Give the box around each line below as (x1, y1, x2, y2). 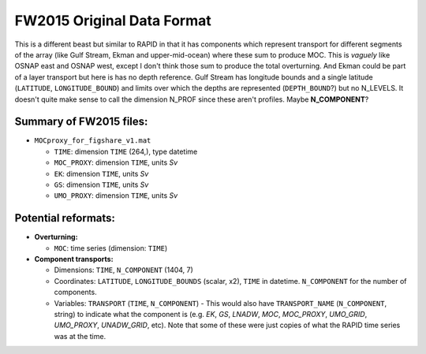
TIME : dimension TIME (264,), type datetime (54, 147, 198, 156)
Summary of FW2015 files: (14, 115, 148, 129)
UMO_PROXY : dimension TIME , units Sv (54, 191, 178, 200)
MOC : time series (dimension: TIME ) (54, 243, 168, 252)
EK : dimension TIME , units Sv (54, 169, 149, 178)
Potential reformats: (14, 211, 116, 225)
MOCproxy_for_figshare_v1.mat (34, 136, 151, 145)
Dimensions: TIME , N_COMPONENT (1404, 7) (54, 265, 193, 275)
